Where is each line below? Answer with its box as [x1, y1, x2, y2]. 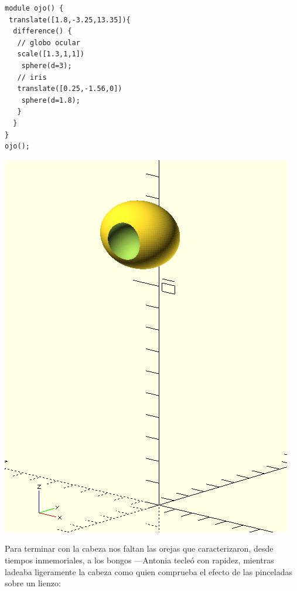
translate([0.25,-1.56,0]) [17, 85, 122, 93]
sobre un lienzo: [5, 577, 61, 589]
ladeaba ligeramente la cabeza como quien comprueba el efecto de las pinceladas [5, 565, 292, 578]
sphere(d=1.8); [21, 96, 80, 104]
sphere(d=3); [21, 61, 72, 70]
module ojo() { [5, 4, 64, 12]
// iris [17, 73, 47, 82]
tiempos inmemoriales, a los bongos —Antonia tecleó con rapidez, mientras [5, 553, 274, 566]
